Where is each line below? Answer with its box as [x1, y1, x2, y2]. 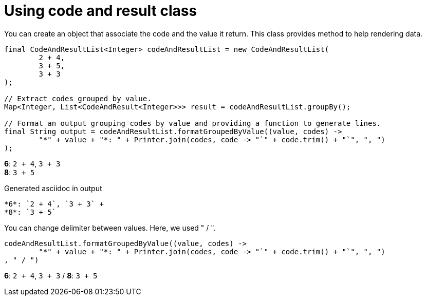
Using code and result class [4, 2, 197, 20]
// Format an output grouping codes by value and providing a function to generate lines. [4, 119, 381, 127]
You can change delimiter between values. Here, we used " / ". [4, 223, 216, 232]
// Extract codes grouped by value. [4, 94, 152, 103]
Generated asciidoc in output [4, 183, 102, 193]
